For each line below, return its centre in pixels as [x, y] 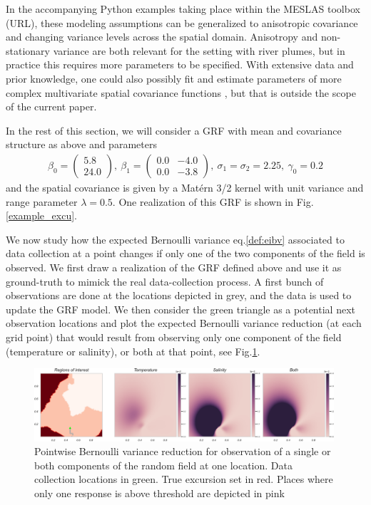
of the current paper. [51, 106]
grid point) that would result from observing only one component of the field [174, 337]
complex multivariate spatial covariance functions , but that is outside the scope [181, 92]
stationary [28, 50]
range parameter [42, 201]
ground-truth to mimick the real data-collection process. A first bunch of [165, 281]
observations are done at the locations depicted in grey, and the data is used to [179, 295]
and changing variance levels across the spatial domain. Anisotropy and [162, 37]
